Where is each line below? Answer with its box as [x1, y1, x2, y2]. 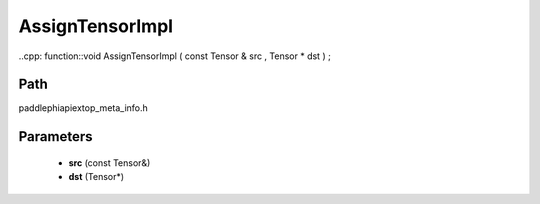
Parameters [18, 128, 93, 145]
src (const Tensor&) [68, 156, 151, 169]
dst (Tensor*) [68, 171, 125, 183]
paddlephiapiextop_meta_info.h [18, 102, 149, 114]
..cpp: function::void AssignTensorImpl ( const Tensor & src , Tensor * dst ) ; [18, 50, 332, 62]
